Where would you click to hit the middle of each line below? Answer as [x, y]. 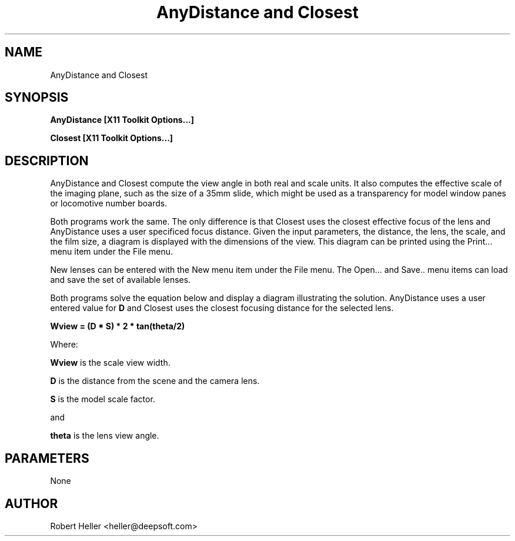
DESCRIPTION [47, 161]
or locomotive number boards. [109, 203]
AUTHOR [31, 503]
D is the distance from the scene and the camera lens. [155, 381]
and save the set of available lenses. [121, 280]
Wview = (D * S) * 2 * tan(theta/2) [118, 326]
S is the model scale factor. [103, 399]
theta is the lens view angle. [105, 436]
